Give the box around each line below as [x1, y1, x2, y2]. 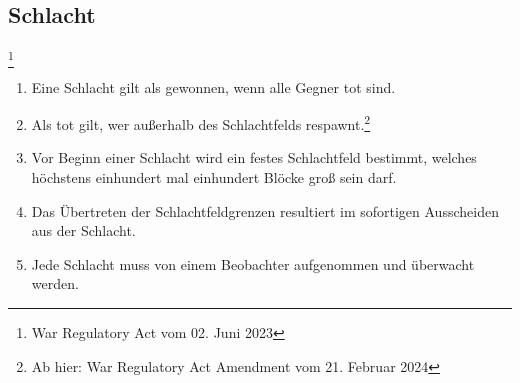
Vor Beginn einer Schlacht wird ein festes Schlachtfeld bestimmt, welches [31, 147, 477, 168]
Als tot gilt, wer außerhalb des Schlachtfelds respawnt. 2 [31, 111, 371, 134]
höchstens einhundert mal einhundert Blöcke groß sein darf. [31, 166, 397, 187]
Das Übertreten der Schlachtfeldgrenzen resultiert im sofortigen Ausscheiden [31, 200, 499, 221]
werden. [31, 273, 79, 294]
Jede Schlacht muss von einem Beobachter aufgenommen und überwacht [31, 253, 475, 274]
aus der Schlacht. [31, 220, 136, 241]
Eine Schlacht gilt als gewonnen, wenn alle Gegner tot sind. [31, 76, 396, 97]
